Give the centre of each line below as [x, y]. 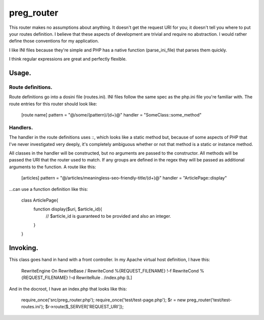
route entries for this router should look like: [53, 104]
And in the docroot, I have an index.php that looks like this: [68, 289]
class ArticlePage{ [40, 200]
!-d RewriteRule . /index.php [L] [101, 278]
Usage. [20, 73]
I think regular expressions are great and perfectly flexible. [68, 59]
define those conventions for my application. [54, 41]
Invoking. [24, 248]
